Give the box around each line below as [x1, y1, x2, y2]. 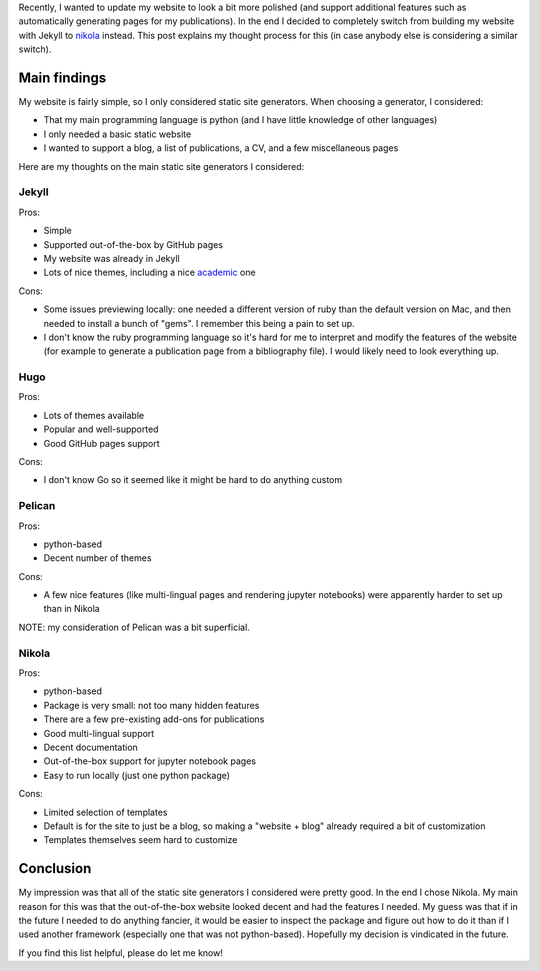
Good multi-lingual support [43, 727, 155, 739]
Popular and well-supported [43, 423, 159, 435]
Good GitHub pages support [43, 437, 160, 449]
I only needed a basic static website [43, 128, 192, 140]
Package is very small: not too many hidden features [43, 699, 260, 711]
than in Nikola [43, 603, 100, 615]
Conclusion [18, 860, 92, 877]
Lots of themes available [43, 409, 145, 421]
